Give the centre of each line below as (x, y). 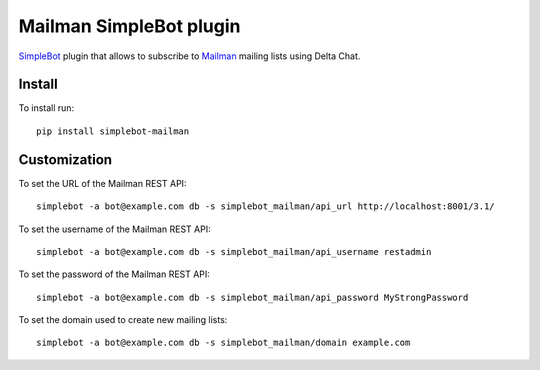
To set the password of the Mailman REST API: (114, 274)
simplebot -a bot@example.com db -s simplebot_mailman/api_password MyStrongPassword (252, 297)
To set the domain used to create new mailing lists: (123, 320)
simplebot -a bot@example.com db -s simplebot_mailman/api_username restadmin (234, 251)
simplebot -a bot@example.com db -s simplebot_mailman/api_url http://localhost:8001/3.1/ (265, 206)
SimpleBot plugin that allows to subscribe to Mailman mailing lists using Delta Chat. (189, 56)
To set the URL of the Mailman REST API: (102, 183)
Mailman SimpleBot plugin (129, 26)
